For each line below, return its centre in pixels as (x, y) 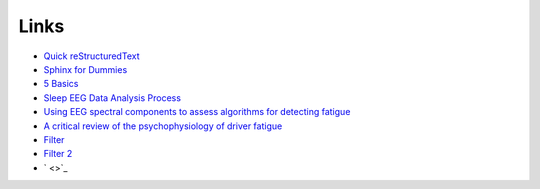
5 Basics (61, 84)
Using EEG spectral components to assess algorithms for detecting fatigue (197, 112)
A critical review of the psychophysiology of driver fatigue (163, 126)
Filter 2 (58, 154)
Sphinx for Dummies (85, 69)
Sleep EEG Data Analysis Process (112, 97)
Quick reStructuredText (91, 56)
